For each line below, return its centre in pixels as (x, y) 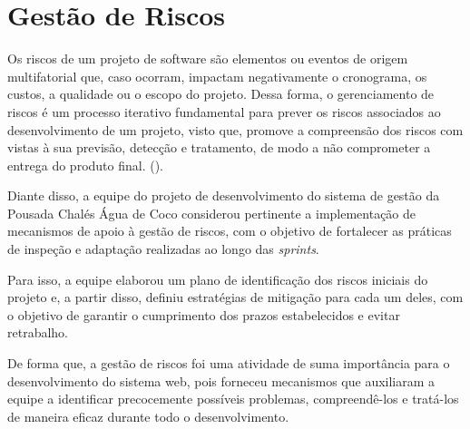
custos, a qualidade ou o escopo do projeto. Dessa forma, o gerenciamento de (221, 94)
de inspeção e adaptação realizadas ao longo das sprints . (163, 249)
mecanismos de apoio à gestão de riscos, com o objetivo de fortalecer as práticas (230, 231)
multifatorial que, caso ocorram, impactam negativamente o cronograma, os (217, 76)
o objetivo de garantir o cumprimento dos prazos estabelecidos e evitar (204, 314)
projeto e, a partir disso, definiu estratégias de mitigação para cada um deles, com (235, 297)
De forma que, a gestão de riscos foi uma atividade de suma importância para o (229, 363)
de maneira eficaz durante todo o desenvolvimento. (148, 416)
